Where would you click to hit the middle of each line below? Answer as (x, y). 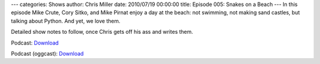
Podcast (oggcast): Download (47, 53)
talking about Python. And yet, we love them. (66, 21)
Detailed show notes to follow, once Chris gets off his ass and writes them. (102, 32)
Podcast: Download (35, 43)
